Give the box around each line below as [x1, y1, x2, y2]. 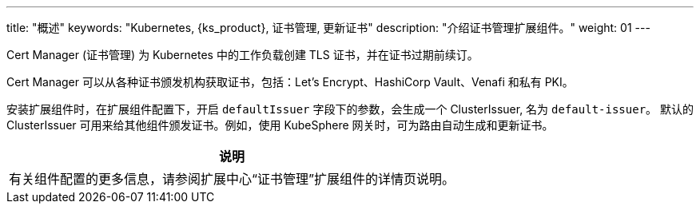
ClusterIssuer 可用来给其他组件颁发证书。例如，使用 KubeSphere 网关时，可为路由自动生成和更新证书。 [6, 118, 554, 132]
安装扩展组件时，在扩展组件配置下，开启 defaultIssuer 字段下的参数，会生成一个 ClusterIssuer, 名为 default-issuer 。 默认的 [6, 102, 694, 116]
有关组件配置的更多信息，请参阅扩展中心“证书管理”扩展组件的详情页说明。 [9, 171, 455, 187]
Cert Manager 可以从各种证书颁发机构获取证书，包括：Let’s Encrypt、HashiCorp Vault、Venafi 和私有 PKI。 [6, 75, 574, 89]
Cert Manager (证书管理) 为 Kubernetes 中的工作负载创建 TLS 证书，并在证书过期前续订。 [6, 48, 479, 61]
